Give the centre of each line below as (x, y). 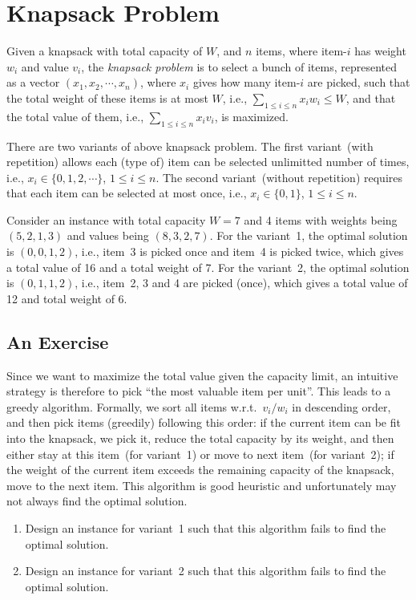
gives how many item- (246, 82)
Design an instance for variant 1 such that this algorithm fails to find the (206, 527)
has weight (380, 51)
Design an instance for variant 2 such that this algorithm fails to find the (206, 571)
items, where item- (301, 51)
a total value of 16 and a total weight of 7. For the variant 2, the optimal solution (208, 267)
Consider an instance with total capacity (106, 219)
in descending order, (341, 406)
